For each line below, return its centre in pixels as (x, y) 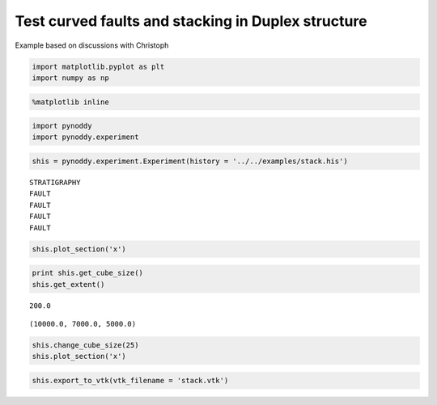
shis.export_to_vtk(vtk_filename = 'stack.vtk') (130, 380)
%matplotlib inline (70, 102)
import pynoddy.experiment (85, 137)
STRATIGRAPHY (55, 183)
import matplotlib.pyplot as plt (98, 66)
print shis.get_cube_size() (87, 273)
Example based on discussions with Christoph (92, 45)
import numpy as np (70, 78)
